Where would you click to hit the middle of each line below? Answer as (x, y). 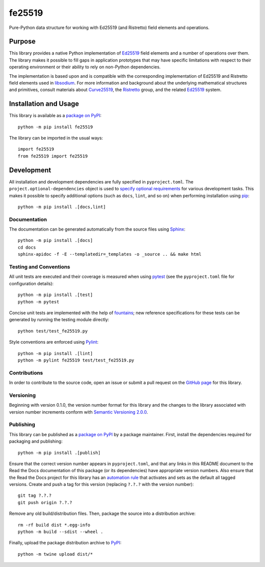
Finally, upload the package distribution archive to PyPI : (65, 543)
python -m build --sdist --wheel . (61, 532)
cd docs (27, 247)
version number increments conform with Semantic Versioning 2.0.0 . (79, 412)
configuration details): (31, 283)
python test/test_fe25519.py (53, 331)
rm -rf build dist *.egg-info (54, 525)
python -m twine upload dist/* (55, 554)
